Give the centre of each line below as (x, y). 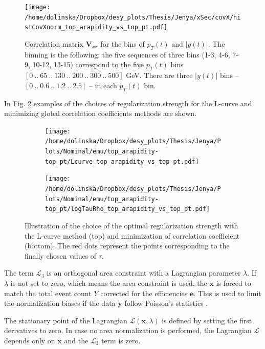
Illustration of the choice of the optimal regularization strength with (131, 225)
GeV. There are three (159, 75)
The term (19, 273)
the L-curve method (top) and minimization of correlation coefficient (132, 235)
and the (76, 340)
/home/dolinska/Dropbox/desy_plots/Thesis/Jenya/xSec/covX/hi (133, 17)
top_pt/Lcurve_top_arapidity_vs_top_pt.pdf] (122, 161)
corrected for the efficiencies (144, 293)
